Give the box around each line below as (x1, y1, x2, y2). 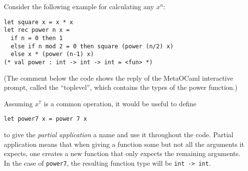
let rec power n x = (4, 27, 70, 34)
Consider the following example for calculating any (4, 1, 154, 11)
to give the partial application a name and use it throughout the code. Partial (4, 129, 233, 139)
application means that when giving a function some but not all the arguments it (4, 139, 244, 149)
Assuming (4, 98, 33, 108)
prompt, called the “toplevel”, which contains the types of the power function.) (4, 82, 238, 92)
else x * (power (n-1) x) (11, 51, 94, 58)
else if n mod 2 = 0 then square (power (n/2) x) (11, 43, 174, 50)
